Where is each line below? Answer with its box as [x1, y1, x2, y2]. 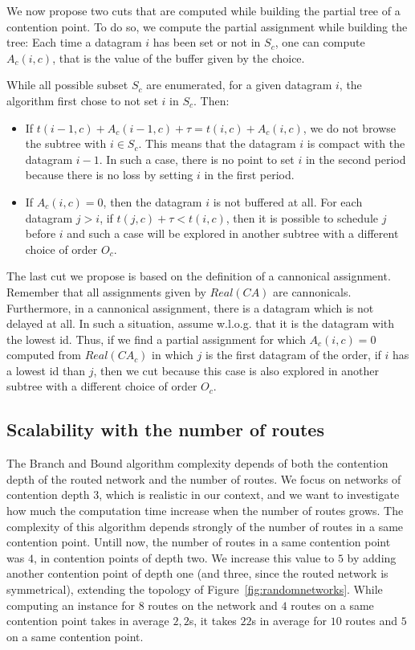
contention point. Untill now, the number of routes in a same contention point [6, 533, 391, 550]
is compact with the [307, 135, 405, 152]
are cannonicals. [273, 283, 352, 300]
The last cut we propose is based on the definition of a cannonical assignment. [6, 268, 391, 284]
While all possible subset [6, 76, 128, 93]
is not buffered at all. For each [213, 193, 363, 210]
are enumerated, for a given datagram [146, 76, 332, 93]
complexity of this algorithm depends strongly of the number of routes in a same [6, 517, 404, 534]
